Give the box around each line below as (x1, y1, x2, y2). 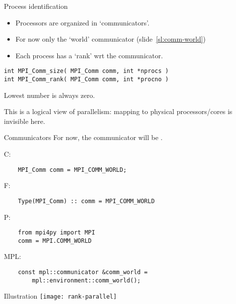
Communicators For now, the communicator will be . (4, 132, 163, 142)
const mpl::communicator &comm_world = (18, 269, 148, 276)
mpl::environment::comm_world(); (32, 277, 141, 284)
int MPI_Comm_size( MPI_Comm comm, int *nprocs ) (4, 68, 169, 75)
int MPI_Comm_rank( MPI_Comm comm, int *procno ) (4, 76, 169, 83)
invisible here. (4, 116, 46, 126)
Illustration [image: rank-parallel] (4, 291, 117, 301)
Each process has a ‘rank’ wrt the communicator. (15, 50, 163, 60)
